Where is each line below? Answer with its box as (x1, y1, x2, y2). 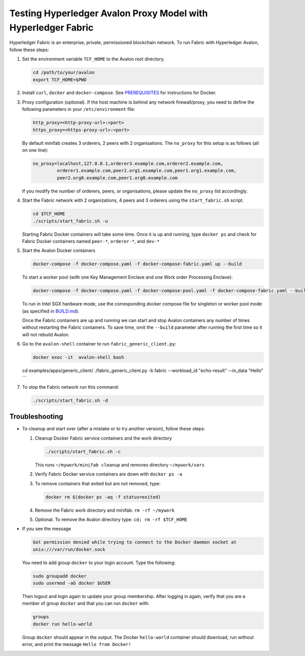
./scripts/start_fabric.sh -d (33, 397, 108, 403)
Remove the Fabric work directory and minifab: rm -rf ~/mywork (35, 507, 175, 513)
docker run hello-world (33, 621, 93, 627)
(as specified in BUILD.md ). (22, 308, 80, 314)
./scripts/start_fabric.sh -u (33, 218, 108, 224)
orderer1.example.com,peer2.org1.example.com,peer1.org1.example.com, (56, 168, 237, 174)
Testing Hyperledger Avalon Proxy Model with (9, 8, 208, 19)
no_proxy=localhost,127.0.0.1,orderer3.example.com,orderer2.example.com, (33, 161, 224, 166)
